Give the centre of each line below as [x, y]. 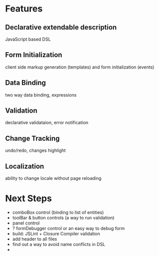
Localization [25, 166]
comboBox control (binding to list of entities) [58, 212]
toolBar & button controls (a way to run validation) [63, 218]
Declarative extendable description [61, 27]
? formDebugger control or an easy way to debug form [69, 228]
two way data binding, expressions [41, 95]
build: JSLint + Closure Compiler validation [56, 234]
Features [24, 9]
